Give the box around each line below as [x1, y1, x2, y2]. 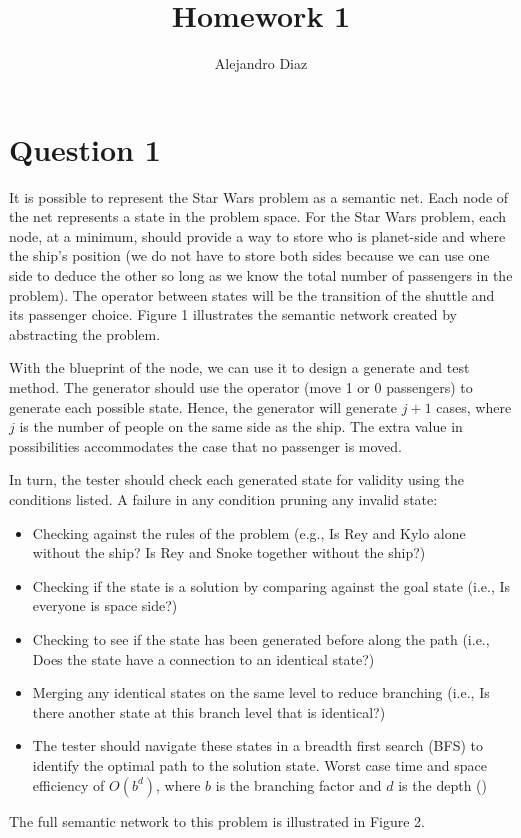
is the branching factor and [215, 774, 382, 795]
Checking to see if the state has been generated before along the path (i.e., [32, 628, 490, 649]
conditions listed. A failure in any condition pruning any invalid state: [9, 488, 438, 509]
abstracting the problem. [9, 323, 161, 344]
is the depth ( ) [398, 774, 487, 795]
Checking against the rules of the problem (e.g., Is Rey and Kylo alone [32, 522, 466, 543]
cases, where [436, 396, 512, 417]
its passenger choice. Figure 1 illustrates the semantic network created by [9, 304, 458, 325]
